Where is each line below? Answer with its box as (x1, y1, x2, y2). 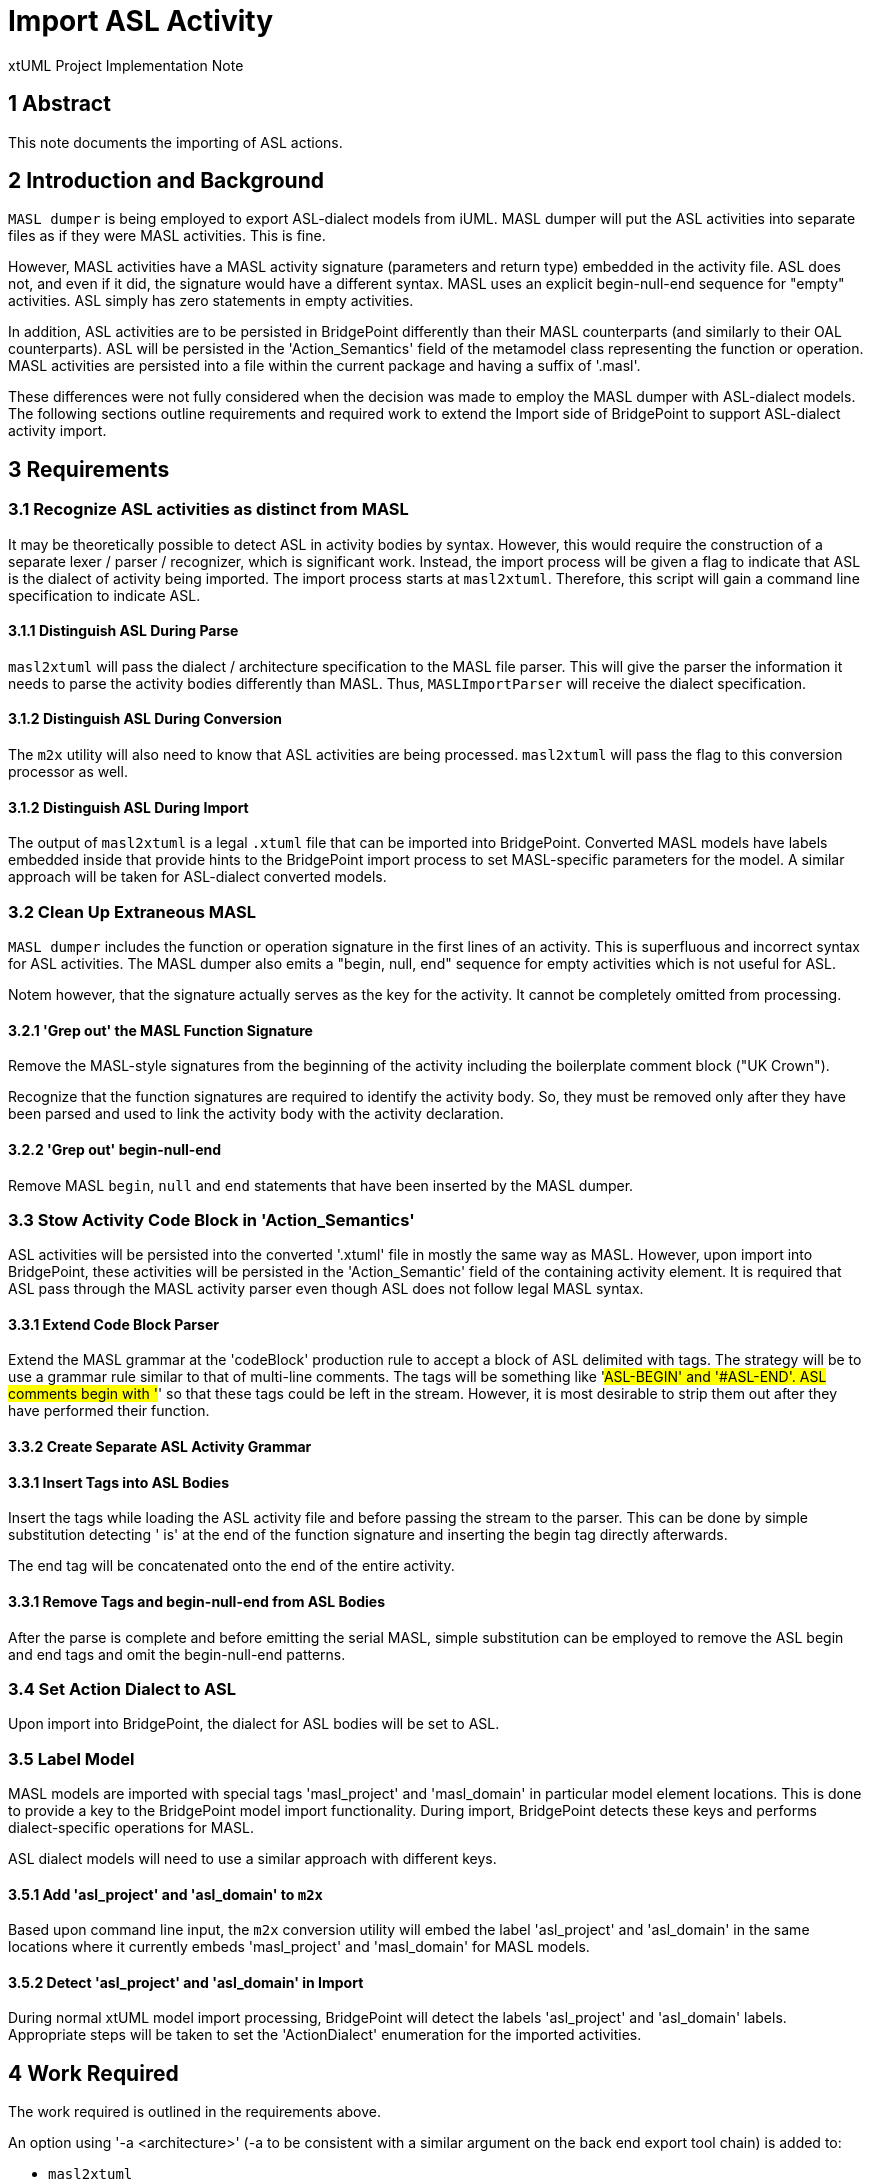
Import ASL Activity (8, 4, 274, 38)
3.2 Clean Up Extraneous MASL (8, 901, 256, 922)
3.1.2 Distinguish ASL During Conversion (8, 710, 283, 728)
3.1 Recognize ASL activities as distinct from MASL (8, 499, 409, 520)
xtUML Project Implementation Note (8, 56, 244, 74)
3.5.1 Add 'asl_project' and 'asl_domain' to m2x (8, 1885, 323, 1903)
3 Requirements (8, 456, 170, 482)
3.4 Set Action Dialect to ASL (8, 1678, 237, 1699)
